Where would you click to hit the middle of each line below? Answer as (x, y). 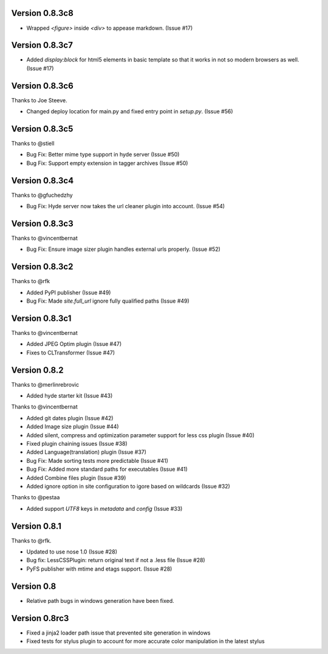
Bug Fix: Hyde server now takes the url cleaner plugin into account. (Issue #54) (125, 206)
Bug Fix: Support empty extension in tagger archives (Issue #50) (107, 163)
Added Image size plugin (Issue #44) (73, 427)
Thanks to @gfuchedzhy (42, 195)
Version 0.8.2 (37, 370)
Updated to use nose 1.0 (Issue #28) (72, 552)
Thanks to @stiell (33, 144)
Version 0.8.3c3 (43, 223)
